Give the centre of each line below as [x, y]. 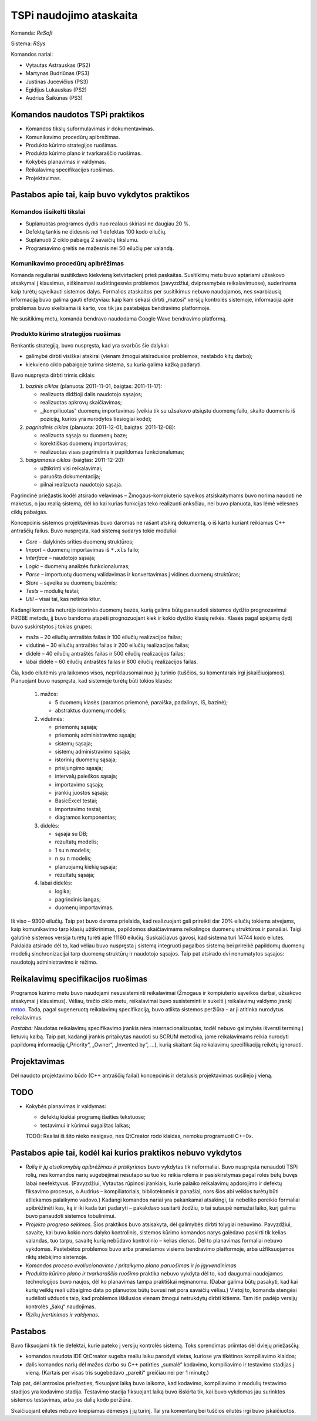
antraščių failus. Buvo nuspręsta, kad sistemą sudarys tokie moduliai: [95, 531]
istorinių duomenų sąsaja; [86, 760]
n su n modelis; [73, 858]
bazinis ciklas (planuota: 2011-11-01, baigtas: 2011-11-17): [94, 386]
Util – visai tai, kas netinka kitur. [63, 599]
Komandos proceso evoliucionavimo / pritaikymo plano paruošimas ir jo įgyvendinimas [131, 1265]
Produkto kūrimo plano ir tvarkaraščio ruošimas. [84, 153]
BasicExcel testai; [76, 801]
